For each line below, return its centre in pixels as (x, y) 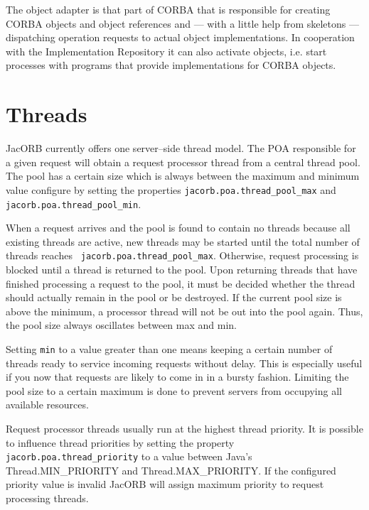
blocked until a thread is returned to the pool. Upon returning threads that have (182, 270)
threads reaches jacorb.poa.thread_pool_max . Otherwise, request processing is (182, 255)
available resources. (47, 405)
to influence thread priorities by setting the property (120, 442)
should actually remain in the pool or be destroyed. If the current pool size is (174, 297)
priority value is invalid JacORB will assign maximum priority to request (165, 484)
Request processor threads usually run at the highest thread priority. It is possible (184, 429)
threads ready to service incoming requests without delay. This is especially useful (184, 363)
